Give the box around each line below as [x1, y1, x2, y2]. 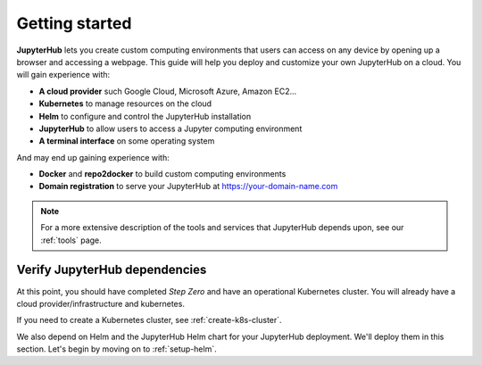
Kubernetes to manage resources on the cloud [38, 98, 212, 109]
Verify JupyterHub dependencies [16, 262, 207, 278]
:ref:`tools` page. [40, 235, 102, 245]
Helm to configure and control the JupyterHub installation [38, 111, 252, 121]
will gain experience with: [16, 70, 111, 80]
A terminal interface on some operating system [38, 136, 215, 146]
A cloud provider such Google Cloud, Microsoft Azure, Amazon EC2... [38, 86, 297, 96]
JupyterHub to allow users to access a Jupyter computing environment [38, 123, 303, 134]
